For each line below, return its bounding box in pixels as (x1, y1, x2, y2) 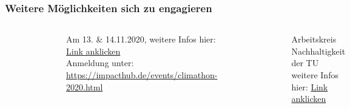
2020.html (66, 80, 103, 93)
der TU (291, 56, 319, 69)
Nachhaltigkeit (291, 44, 346, 57)
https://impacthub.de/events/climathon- (66, 69, 218, 81)
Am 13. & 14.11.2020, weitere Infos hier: (66, 33, 216, 46)
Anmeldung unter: (66, 56, 134, 69)
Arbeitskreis (291, 33, 337, 46)
